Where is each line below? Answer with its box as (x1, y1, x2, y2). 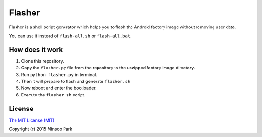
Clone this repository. (21, 58, 64, 64)
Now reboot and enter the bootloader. (21, 85, 97, 91)
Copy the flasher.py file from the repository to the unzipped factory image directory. (21, 65, 195, 71)
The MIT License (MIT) (9, 117, 55, 123)
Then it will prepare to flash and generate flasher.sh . (21, 79, 132, 84)
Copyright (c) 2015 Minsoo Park (9, 126, 73, 132)
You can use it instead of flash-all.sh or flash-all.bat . (9, 33, 131, 39)
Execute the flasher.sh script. (21, 92, 86, 97)
